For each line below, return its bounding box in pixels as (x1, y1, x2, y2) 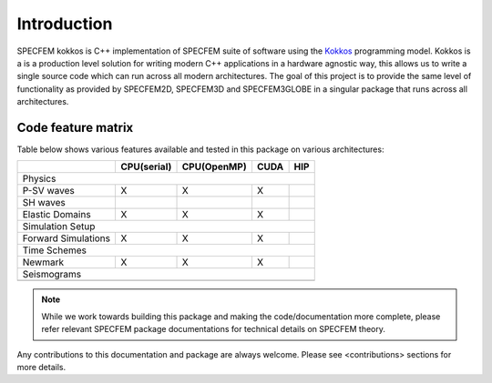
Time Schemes (22, 244, 87, 257)
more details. (16, 361, 67, 372)
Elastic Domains (22, 208, 91, 221)
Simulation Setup (22, 220, 96, 233)
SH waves (22, 197, 66, 209)
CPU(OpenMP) (181, 160, 247, 173)
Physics (22, 173, 56, 186)
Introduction (16, 14, 113, 34)
